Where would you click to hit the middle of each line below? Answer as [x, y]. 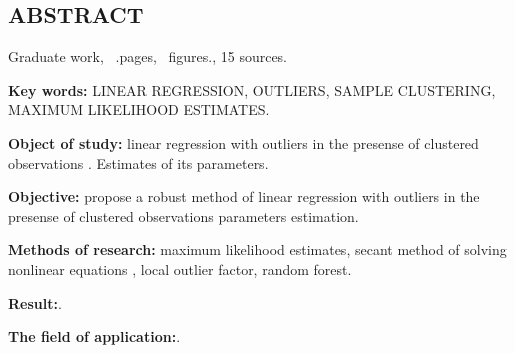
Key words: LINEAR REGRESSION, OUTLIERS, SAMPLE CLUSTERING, [252, 89]
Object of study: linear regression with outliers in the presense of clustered [243, 142]
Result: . [35, 302]
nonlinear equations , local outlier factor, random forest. [180, 268]
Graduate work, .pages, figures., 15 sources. [148, 56]
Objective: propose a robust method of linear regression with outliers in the [244, 196]
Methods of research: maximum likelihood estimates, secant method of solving [257, 249]
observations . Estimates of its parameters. [138, 162]
